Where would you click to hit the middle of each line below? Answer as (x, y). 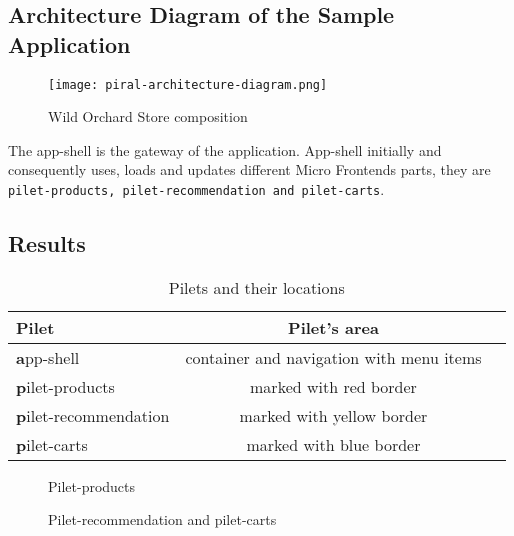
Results (47, 243)
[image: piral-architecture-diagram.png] (188, 84)
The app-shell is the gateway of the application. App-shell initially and (225, 149)
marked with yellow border (333, 415)
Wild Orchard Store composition (148, 116)
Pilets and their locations (256, 287)
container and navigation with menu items (333, 357)
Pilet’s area (333, 327)
